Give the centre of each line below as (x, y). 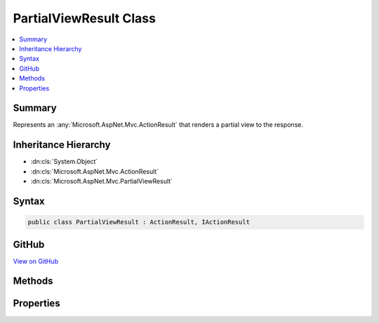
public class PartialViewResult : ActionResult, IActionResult (139, 222)
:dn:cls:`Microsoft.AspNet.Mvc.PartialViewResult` (102, 181)
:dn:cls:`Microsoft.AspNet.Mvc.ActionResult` (95, 171)
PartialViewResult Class (84, 18)
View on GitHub (36, 261)
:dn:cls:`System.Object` (64, 162)
